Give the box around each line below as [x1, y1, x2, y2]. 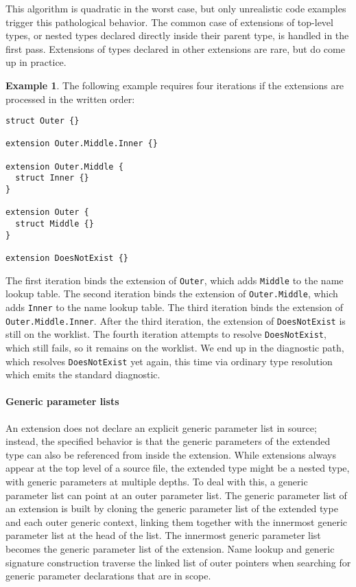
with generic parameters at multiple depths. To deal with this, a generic [5, 474, 308, 488]
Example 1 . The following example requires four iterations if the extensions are [5, 78, 344, 92]
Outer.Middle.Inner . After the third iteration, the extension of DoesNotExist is [5, 313, 346, 327]
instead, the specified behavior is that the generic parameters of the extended [5, 434, 331, 448]
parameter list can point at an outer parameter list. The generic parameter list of [5, 487, 347, 502]
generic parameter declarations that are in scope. [5, 568, 211, 583]
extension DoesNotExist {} [5, 253, 128, 264]
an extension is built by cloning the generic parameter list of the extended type [5, 501, 338, 516]
